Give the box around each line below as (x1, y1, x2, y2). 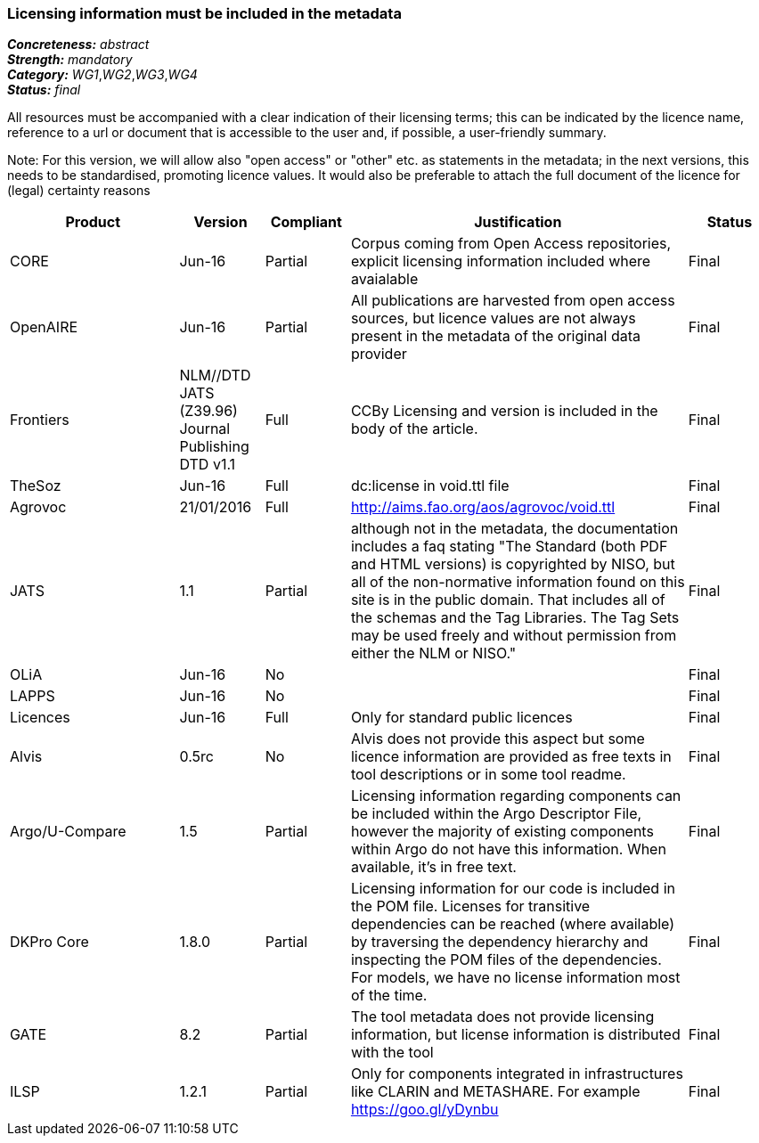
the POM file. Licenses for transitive (350, 897, 591, 916)
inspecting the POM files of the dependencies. (350, 951, 662, 969)
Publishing (179, 437, 249, 456)
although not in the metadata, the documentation (350, 519, 679, 538)
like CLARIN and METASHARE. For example (350, 1082, 641, 1101)
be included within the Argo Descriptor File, (350, 804, 642, 823)
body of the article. (350, 420, 478, 438)
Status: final (7, 82, 81, 98)
